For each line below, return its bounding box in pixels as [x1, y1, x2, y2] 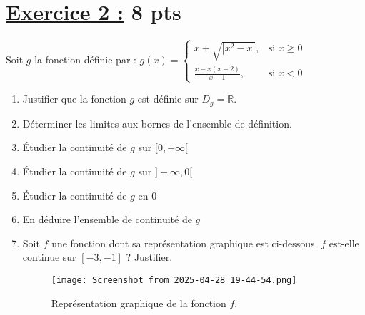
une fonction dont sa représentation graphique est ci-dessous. [51, 235, 318, 250]
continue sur [22, 249, 76, 264]
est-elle [329, 235, 359, 250]
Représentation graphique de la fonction [51, 295, 226, 310]
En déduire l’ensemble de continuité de [22, 212, 192, 227]
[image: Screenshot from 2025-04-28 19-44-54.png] [51, 274, 297, 285]
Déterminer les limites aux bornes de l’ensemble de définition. [22, 115, 292, 130]
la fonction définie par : [34, 51, 136, 66]
